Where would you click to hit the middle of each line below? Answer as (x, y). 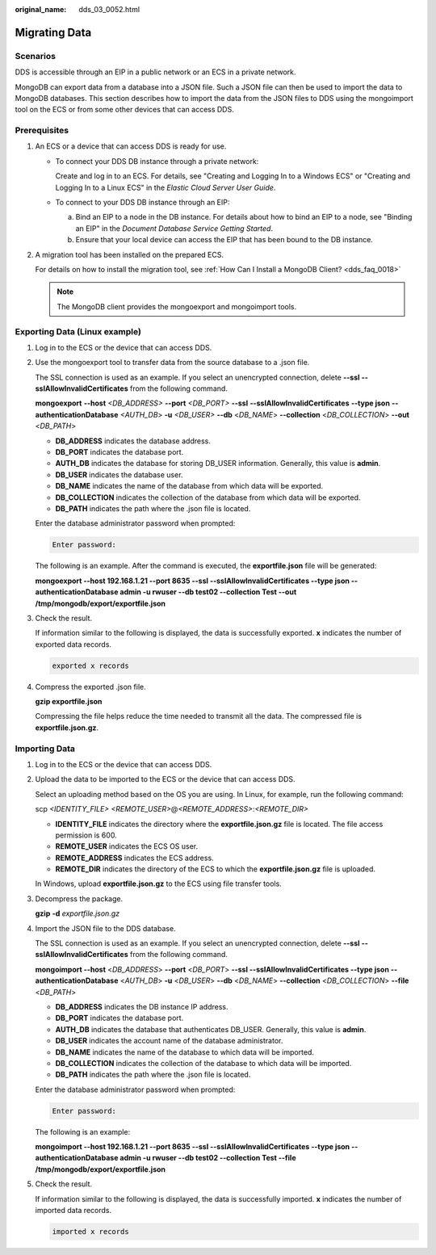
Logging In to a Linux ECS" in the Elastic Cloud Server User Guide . (166, 187)
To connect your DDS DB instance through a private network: (157, 161)
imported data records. (73, 1211)
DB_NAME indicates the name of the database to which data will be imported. (185, 1052)
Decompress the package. (79, 898)
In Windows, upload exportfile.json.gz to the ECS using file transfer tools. (158, 884)
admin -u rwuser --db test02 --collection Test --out (208, 592)
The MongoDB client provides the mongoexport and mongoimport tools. (177, 306)
